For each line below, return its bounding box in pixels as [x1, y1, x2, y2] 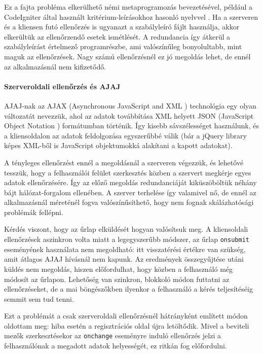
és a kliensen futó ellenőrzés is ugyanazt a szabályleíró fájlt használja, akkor [4, 21, 240, 32]
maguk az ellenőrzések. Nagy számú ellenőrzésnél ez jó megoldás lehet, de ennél [4, 51, 251, 61]
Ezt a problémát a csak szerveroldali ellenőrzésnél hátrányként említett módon [4, 310, 248, 321]
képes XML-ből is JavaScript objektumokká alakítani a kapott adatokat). [4, 140, 233, 151]
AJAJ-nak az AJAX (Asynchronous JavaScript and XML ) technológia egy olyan [4, 100, 256, 111]
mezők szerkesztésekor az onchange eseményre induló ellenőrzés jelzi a [4, 330, 221, 341]
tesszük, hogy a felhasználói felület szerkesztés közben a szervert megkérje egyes [4, 167, 251, 178]
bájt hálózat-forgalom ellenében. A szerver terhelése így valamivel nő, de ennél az [4, 187, 256, 197]
